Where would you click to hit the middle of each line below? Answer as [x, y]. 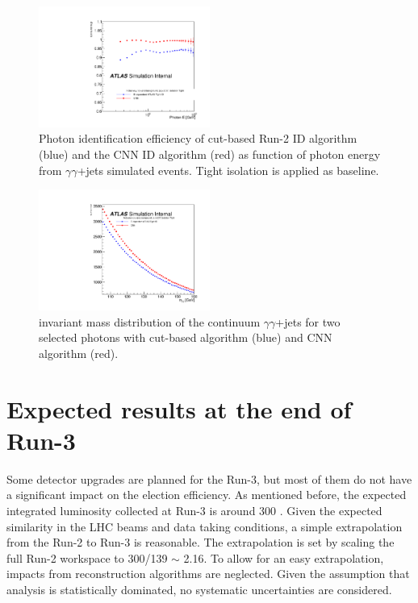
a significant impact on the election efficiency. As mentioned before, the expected [207, 495]
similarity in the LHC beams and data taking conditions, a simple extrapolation [205, 526]
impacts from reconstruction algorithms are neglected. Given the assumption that [208, 574]
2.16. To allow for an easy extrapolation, [284, 557]
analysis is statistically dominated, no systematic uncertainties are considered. [199, 589]
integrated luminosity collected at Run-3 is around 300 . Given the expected [194, 510]
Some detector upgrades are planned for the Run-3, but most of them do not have [209, 478]
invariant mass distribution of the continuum [150, 321]
